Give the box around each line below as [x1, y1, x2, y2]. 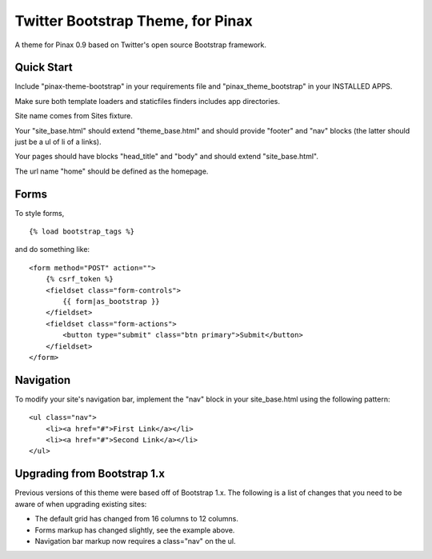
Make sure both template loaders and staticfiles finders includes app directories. [14, 96, 280, 106]
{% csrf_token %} [45, 274, 114, 284]
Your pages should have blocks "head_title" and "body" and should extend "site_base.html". [14, 152, 319, 162]
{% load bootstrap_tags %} [29, 227, 135, 236]
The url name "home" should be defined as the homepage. [14, 166, 209, 176]
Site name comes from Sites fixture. [14, 111, 134, 121]
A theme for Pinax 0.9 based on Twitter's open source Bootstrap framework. [14, 40, 267, 50]
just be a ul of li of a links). [14, 137, 102, 147]
